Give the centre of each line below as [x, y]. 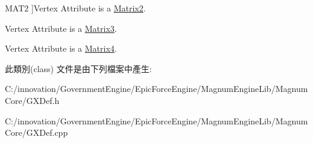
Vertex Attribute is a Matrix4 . [61, 48]
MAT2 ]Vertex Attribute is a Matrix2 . [75, 8]
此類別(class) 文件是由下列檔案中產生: [78, 68]
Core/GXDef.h [32, 100]
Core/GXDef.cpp [36, 132]
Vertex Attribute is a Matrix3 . [61, 28]
